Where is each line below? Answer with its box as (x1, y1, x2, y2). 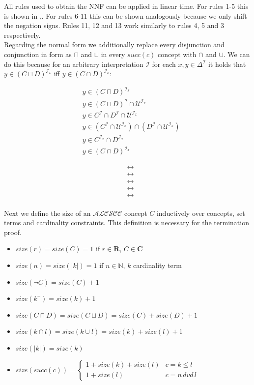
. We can (223, 49, 250, 59)
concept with (157, 49, 197, 59)
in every (101, 49, 125, 59)
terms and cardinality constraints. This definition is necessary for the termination (4, 217, 249, 228)
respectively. (4, 30, 41, 40)
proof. (4, 227, 22, 237)
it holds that (208, 59, 246, 69)
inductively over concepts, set (156, 207, 245, 218)
